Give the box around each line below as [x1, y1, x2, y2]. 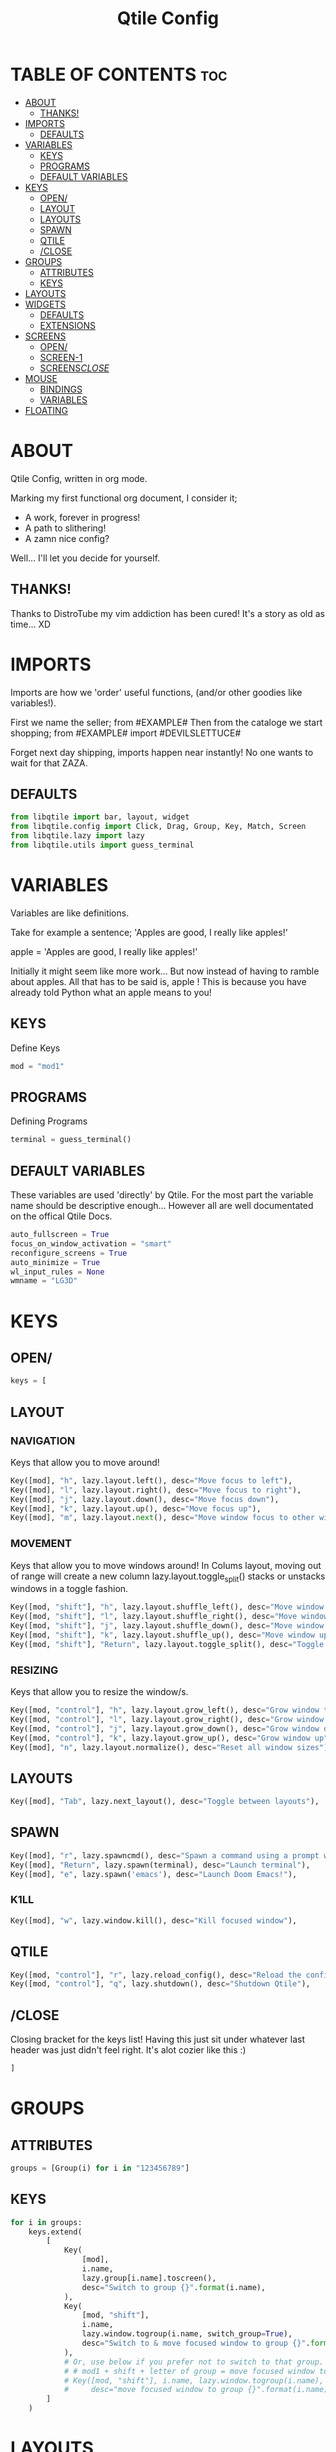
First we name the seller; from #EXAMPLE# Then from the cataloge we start [10, 716, 323, 728]
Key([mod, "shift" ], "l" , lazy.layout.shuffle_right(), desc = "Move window [10, 1612, 329, 1622]
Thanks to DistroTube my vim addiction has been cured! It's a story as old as [10, 607, 325, 619]
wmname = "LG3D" [10, 1276, 78, 1286]
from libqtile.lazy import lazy [10, 831, 145, 841]
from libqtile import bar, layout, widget [10, 812, 190, 822]
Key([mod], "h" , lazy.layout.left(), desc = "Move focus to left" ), [10, 1475, 293, 1486]
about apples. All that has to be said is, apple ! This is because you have [10, 975, 307, 987]
